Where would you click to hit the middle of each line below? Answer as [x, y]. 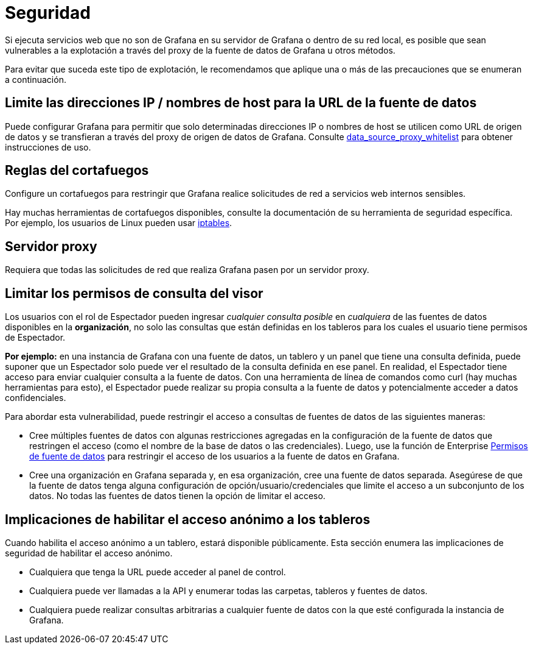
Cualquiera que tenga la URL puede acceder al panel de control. [158, 572]
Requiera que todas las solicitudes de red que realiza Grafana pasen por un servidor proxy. [187, 270]
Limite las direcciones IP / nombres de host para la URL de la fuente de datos [241, 103]
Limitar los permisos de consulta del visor [134, 293]
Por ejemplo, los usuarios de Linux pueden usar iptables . [119, 223]
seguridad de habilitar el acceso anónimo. [89, 553]
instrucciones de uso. [48, 147]
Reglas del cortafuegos [77, 171]
